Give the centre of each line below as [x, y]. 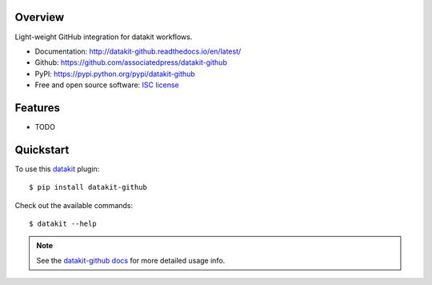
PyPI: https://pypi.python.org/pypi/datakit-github [115, 74]
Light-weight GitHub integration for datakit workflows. [104, 37]
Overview [40, 17]
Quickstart [42, 149]
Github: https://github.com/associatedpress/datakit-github [131, 62]
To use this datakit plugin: [57, 169]
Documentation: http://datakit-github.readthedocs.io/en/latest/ [138, 51]
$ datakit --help [63, 224]
